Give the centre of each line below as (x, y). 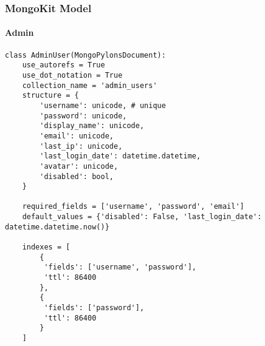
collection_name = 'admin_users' (90, 85)
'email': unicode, (77, 136)
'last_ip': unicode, (81, 146)
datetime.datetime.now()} (57, 227)
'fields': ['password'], (94, 308)
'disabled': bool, (77, 176)
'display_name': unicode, (92, 126)
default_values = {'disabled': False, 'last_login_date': (142, 217)
